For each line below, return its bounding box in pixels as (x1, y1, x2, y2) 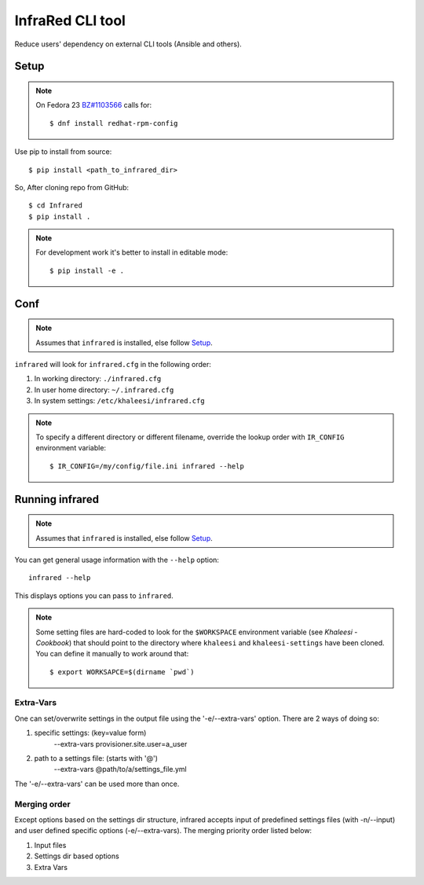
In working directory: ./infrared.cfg (34, 374, 162, 384)
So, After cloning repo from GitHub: (14, 182, 130, 192)
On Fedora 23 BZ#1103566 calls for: (35, 101, 152, 110)
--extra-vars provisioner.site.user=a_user (53, 739, 188, 748)
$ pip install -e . (49, 266, 125, 275)
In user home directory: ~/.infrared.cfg (34, 385, 174, 395)
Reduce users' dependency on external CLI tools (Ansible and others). (14, 39, 243, 49)
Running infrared (14, 492, 100, 506)
